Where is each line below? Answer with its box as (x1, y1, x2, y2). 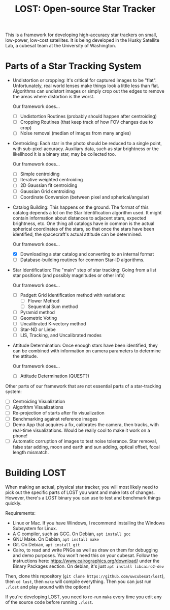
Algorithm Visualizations (12, 404, 63, 410)
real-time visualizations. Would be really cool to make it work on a (12, 427, 151, 433)
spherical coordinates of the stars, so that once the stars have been (12, 226, 155, 232)
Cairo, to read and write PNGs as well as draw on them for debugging (12, 547, 158, 553)
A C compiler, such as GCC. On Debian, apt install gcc (12, 531, 131, 537)
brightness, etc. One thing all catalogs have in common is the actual (12, 220, 155, 227)
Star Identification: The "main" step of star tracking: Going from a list (12, 267, 156, 273)
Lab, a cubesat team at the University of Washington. (5, 43, 117, 49)
